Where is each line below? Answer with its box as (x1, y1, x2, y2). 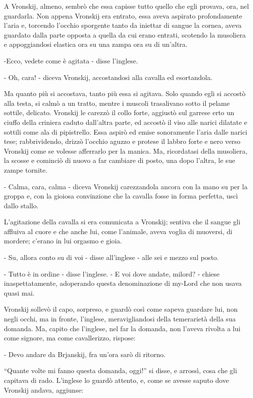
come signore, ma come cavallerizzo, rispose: (4, 333, 136, 343)
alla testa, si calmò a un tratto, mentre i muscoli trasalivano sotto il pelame (4, 98, 230, 108)
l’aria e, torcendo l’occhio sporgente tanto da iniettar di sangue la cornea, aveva (4, 20, 242, 30)
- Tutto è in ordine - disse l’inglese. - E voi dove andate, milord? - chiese (4, 268, 220, 279)
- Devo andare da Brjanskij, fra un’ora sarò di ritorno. (4, 349, 166, 359)
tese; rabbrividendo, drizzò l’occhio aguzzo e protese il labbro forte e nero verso (4, 136, 241, 146)
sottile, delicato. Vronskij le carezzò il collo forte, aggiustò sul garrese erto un (4, 107, 234, 118)
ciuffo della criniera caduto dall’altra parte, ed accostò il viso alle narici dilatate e (4, 117, 247, 127)
